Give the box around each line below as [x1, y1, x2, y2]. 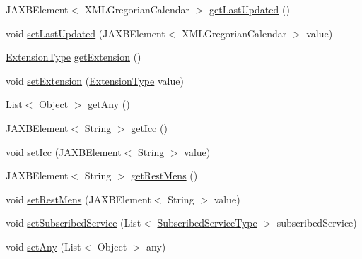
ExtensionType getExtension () [6, 49, 141, 64]
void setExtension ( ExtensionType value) [6, 73, 184, 88]
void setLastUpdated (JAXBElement [6, 25, 165, 40]
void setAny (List [6, 239, 81, 253]
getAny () [88, 97, 130, 112]
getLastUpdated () [209, 2, 290, 16]
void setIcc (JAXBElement [6, 144, 122, 159]
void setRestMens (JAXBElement [6, 191, 151, 206]
